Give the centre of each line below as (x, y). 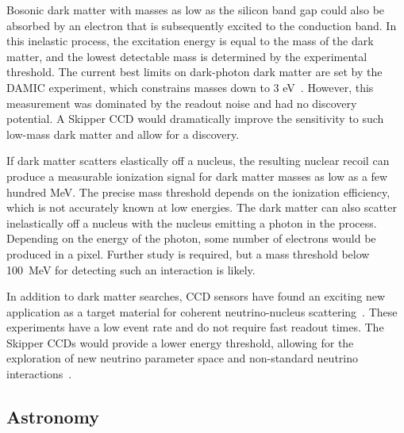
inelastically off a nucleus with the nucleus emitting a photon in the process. (192, 222)
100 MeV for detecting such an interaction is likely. (131, 269)
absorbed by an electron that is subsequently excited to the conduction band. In (202, 25)
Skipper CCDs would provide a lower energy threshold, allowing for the (180, 342)
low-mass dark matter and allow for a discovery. (123, 134)
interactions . (39, 374)
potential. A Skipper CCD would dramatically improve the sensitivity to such (195, 119)
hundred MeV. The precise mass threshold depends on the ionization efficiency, (198, 192)
